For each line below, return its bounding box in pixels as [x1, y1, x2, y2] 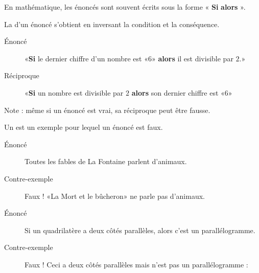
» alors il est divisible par [151, 53, 233, 63]
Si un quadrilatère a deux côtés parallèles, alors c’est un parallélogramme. [25, 224, 255, 235]
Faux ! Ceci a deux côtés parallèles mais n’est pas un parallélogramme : [25, 259, 248, 269]
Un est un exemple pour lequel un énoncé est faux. [4, 122, 163, 132]
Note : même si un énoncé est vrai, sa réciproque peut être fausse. [4, 104, 210, 115]
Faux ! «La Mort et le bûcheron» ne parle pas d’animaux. [25, 190, 205, 201]
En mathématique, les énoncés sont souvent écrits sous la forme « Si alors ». [4, 2, 246, 12]
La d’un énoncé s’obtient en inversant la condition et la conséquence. [4, 18, 220, 29]
